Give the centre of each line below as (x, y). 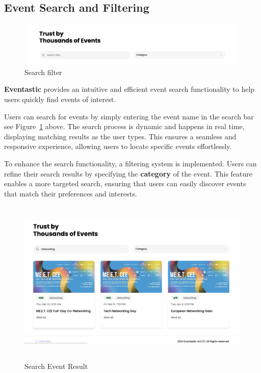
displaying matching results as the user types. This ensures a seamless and (120, 136)
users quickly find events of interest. (60, 99)
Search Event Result (56, 366)
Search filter (43, 72)
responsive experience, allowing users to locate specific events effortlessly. (118, 146)
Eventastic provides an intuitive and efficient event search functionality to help (129, 89)
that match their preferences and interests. (71, 193)
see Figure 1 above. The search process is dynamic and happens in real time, (124, 126)
